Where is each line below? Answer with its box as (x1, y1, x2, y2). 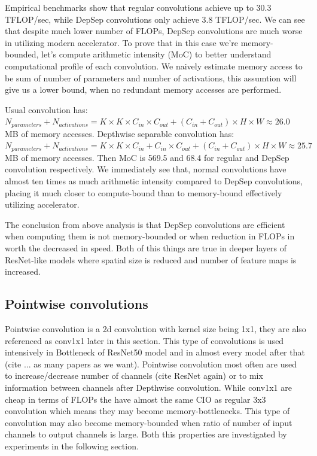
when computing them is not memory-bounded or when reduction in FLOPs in (5, 230, 295, 242)
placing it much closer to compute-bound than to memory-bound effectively (5, 186, 282, 199)
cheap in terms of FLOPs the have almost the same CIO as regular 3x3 (5, 393, 266, 405)
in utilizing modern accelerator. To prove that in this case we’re (5, 36, 238, 48)
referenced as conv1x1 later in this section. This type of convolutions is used (5, 334, 284, 346)
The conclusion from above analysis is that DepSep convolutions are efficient (5, 218, 285, 230)
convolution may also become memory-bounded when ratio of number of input (5, 416, 292, 428)
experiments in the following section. (5, 439, 139, 452)
